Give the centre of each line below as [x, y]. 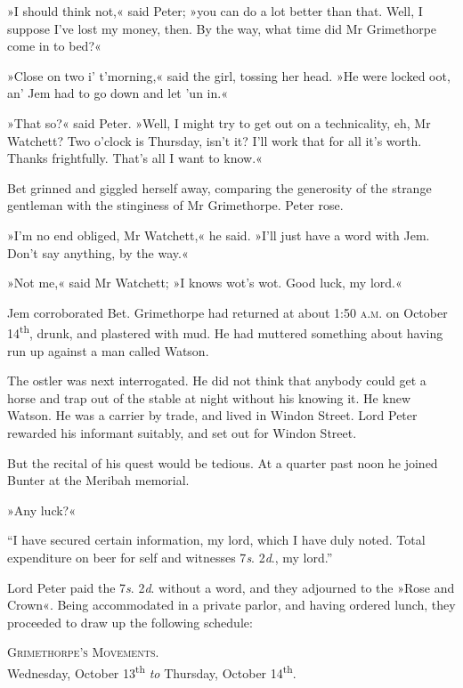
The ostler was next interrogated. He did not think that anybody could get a [217, 380]
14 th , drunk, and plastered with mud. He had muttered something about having [225, 332]
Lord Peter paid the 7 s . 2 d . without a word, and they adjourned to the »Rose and [231, 587]
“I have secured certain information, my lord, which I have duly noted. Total [216, 540]
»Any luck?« [42, 510]
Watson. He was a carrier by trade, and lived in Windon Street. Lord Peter [212, 415]
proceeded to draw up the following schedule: [130, 622]
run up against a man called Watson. [108, 350]
